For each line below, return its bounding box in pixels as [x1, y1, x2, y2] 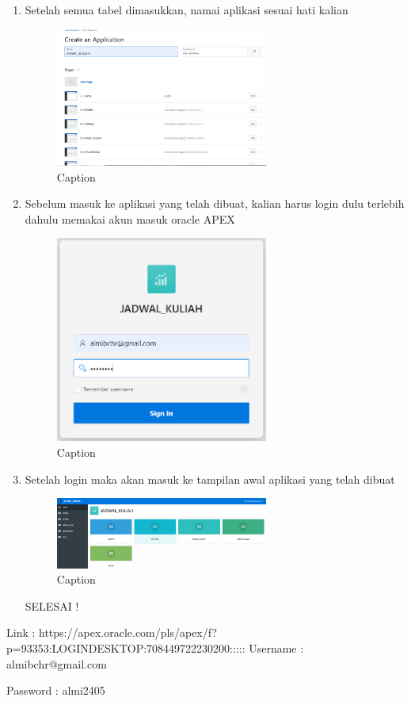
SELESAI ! [25, 597, 79, 614]
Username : [249, 639, 304, 656]
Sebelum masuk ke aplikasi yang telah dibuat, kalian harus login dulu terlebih [25, 195, 405, 212]
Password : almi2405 [6, 682, 105, 699]
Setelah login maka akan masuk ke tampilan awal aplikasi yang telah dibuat [25, 470, 395, 487]
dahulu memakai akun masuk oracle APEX [25, 210, 235, 227]
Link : [6, 624, 36, 641]
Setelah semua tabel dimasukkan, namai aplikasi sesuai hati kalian [25, 2, 348, 17]
